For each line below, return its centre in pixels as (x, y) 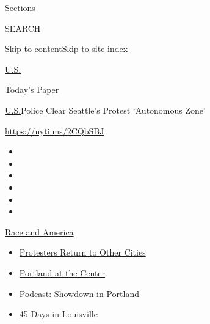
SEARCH (23, 28)
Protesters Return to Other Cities (82, 252)
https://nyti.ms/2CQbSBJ (55, 131)
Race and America (39, 231)
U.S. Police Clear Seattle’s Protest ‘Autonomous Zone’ (105, 110)
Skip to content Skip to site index (67, 49)
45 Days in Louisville (58, 314)
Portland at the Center (62, 272)
